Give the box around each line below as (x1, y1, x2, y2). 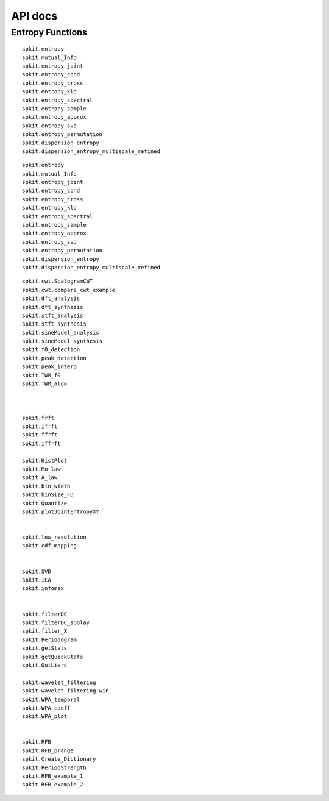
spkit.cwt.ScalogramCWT (22, 278, 93, 285)
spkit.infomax (22, 585, 64, 592)
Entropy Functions (11, 27, 88, 38)
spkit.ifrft (22, 423, 58, 430)
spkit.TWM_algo (22, 380, 68, 387)
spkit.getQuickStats (22, 653, 83, 660)
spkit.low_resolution (22, 534, 87, 541)
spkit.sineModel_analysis (22, 329, 100, 336)
